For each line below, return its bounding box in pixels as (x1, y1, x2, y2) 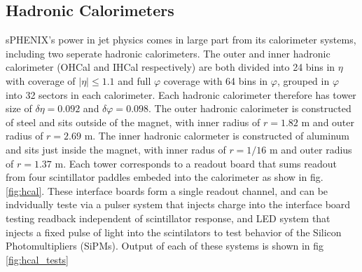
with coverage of (6, 73, 76, 88)
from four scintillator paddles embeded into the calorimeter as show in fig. (6, 170, 323, 184)
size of (6, 101, 32, 116)
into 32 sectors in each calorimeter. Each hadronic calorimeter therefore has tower (6, 87, 356, 102)
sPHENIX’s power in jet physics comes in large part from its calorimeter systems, (6, 32, 356, 47)
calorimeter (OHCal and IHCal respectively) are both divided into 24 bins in (6, 60, 335, 74)
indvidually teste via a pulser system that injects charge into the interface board (6, 197, 351, 212)
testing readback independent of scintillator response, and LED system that (6, 210, 330, 225)
